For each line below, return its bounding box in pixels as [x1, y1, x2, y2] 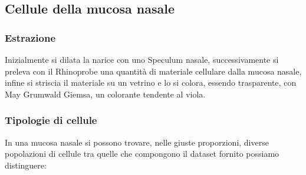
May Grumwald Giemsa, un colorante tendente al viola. [5, 87, 206, 100]
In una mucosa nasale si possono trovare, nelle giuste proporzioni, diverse [5, 136, 269, 148]
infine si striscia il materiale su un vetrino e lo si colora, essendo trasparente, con [5, 76, 297, 89]
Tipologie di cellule [5, 113, 97, 127]
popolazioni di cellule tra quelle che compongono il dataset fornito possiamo [5, 147, 279, 160]
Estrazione [5, 30, 56, 45]
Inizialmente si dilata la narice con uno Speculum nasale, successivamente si [5, 53, 279, 65]
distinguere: [5, 159, 47, 171]
